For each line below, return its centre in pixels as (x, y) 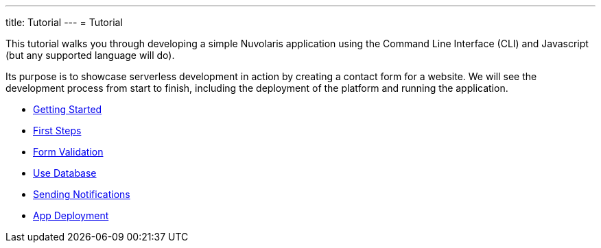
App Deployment (71, 215)
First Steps (57, 131)
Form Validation (68, 152)
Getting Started (68, 109)
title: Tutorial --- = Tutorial (64, 22)
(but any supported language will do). (90, 55)
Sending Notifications (82, 194)
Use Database (65, 173)
